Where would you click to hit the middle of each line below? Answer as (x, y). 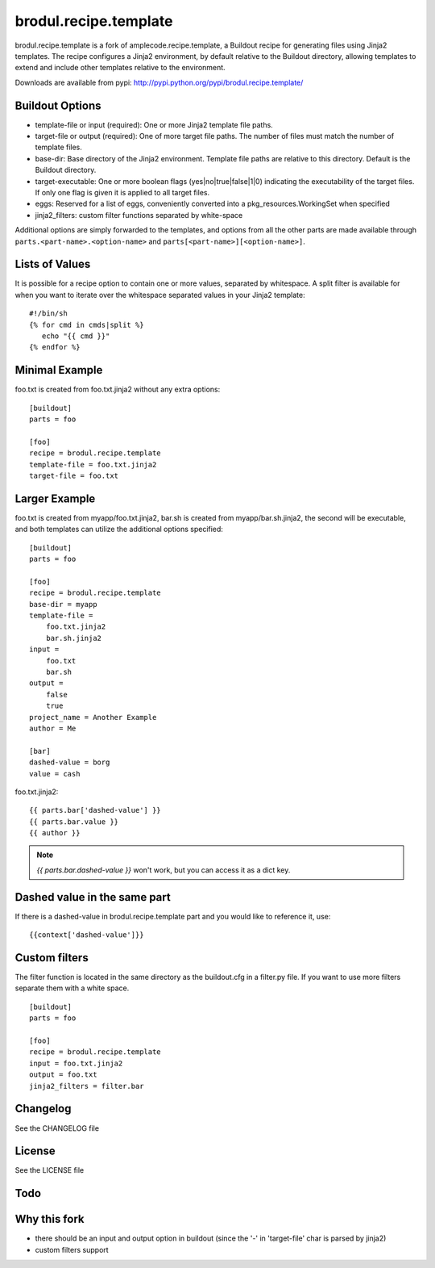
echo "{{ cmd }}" (76, 336)
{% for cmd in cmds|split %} (87, 324)
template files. (58, 147)
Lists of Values (53, 264)
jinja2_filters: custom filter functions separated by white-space (139, 215)
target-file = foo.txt (74, 476)
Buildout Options (58, 105)
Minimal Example (59, 370)
